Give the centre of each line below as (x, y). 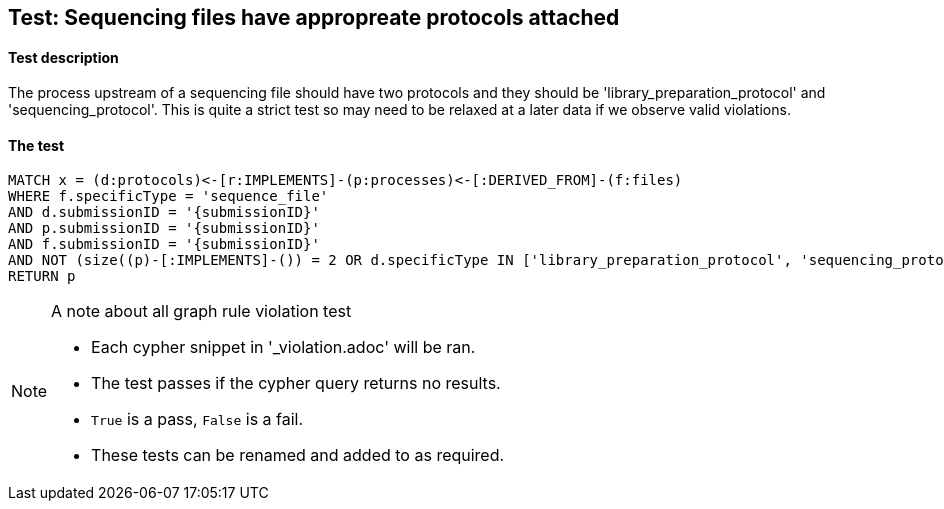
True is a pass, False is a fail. (197, 419)
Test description (63, 57)
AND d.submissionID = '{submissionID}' (164, 212)
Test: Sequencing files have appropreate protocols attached (314, 17)
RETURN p (42, 276)
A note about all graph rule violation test (201, 311)
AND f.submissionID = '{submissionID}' (164, 244)
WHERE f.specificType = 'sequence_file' (168, 196)
